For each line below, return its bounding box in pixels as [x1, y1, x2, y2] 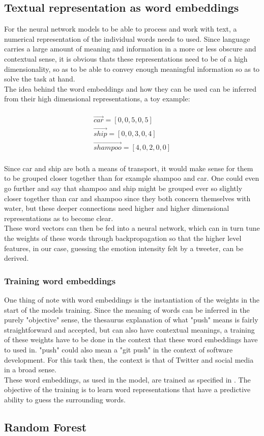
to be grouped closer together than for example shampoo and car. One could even [4, 173, 259, 183]
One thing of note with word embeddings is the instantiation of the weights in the [4, 294, 260, 305]
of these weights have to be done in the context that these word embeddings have [4, 334, 258, 345]
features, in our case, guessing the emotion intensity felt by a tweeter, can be [4, 242, 244, 253]
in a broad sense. [4, 364, 56, 375]
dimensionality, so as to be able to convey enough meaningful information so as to [4, 63, 260, 74]
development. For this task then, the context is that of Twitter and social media [4, 354, 254, 365]
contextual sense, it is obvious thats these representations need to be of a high [4, 53, 248, 64]
